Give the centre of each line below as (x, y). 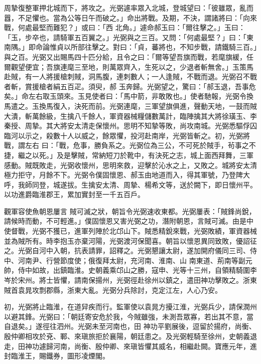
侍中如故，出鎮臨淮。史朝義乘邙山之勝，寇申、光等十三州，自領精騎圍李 (137, 270)
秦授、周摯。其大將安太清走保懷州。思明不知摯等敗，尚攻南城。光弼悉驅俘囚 (130, 126)
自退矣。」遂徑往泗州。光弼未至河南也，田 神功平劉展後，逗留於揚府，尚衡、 (130, 326)
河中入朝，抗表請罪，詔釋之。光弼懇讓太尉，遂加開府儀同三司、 (144, 250)
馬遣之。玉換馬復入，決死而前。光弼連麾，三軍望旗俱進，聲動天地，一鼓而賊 (130, 106)
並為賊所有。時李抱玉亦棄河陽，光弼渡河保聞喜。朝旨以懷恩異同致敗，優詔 (127, 240)
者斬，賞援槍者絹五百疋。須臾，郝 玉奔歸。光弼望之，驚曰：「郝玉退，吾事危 (130, 86)
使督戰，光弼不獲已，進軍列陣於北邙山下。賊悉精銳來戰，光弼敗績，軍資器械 (130, 231)
